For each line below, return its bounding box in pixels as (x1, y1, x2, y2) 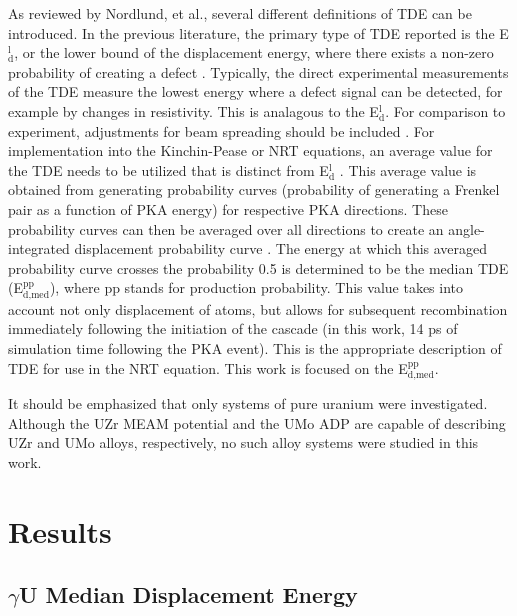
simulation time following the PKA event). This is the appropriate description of (8, 337, 502, 358)
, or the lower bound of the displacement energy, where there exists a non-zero (14, 42, 494, 63)
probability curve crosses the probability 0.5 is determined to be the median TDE (8, 257, 509, 278)
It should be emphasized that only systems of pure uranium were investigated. (8, 392, 488, 413)
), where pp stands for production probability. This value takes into (49, 277, 464, 298)
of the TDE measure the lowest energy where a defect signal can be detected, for (8, 81, 503, 102)
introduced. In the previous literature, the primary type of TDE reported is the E (8, 22, 509, 43)
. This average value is (339, 159, 477, 180)
